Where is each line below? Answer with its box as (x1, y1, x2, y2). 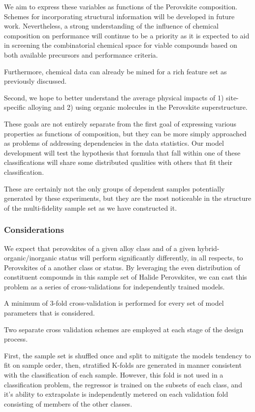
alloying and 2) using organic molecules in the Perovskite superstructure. (28, 102, 248, 112)
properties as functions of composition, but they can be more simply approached (4, 128, 247, 138)
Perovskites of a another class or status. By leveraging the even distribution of (4, 262, 240, 272)
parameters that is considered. (4, 308, 95, 318)
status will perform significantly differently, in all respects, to (59, 253, 243, 263)
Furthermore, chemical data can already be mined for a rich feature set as (4, 66, 227, 76)
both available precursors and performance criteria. (4, 49, 158, 60)
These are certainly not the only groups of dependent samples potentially (4, 183, 225, 193)
